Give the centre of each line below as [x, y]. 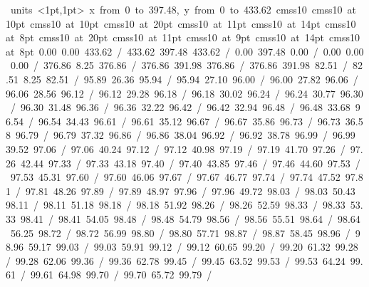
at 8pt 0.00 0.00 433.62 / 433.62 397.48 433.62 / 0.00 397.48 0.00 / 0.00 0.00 [185, 51]
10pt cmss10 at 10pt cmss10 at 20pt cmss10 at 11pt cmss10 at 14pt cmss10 [181, 23]
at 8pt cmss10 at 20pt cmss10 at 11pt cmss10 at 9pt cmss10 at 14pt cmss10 [183, 37]
